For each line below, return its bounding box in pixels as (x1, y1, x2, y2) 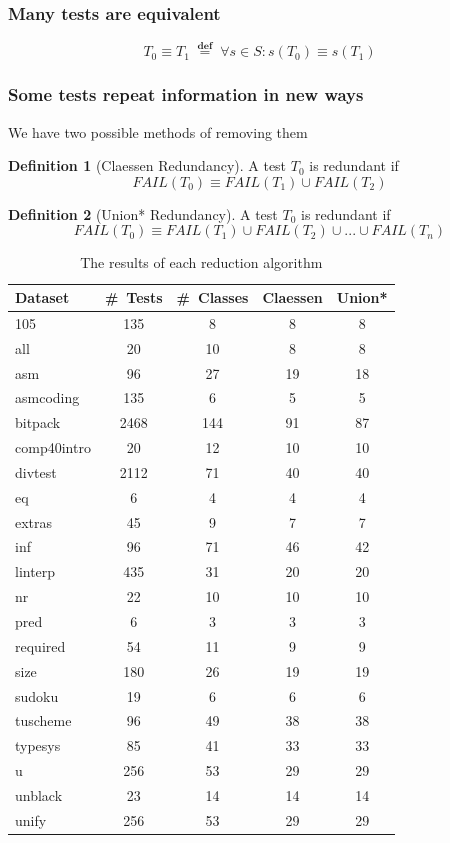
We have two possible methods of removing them (8, 121, 308, 142)
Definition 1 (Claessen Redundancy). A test (8, 155, 287, 176)
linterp (15, 561, 56, 582)
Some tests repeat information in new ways (8, 82, 364, 107)
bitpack (15, 412, 61, 433)
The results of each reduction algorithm (80, 252, 323, 273)
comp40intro (15, 437, 91, 458)
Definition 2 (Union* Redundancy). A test (8, 203, 278, 224)
